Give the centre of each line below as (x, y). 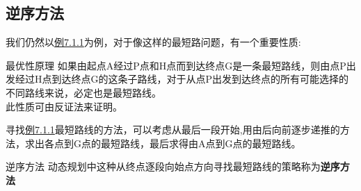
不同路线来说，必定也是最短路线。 (83, 92)
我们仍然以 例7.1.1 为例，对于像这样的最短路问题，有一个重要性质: (153, 42)
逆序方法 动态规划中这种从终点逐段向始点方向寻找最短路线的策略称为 (163, 166)
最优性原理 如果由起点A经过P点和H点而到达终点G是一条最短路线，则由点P (176, 65)
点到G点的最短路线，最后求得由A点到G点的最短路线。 (177, 143)
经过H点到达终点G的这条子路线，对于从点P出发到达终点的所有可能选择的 (182, 79)
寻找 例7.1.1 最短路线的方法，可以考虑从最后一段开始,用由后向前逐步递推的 (173, 130)
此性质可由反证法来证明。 (64, 106)
